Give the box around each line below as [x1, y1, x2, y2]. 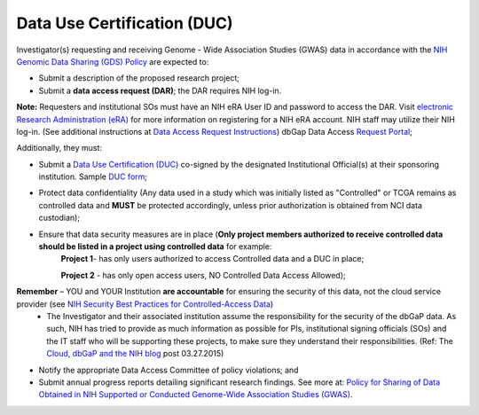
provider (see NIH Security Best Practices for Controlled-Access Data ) [16, 298, 274, 309]
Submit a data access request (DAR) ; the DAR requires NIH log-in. [38, 85, 282, 96]
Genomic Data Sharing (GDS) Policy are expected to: [16, 56, 209, 67]
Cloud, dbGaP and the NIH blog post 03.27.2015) [46, 348, 224, 359]
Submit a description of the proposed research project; [38, 73, 239, 83]
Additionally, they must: [16, 143, 102, 153]
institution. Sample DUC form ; [38, 171, 148, 182]
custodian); [38, 213, 80, 223]
